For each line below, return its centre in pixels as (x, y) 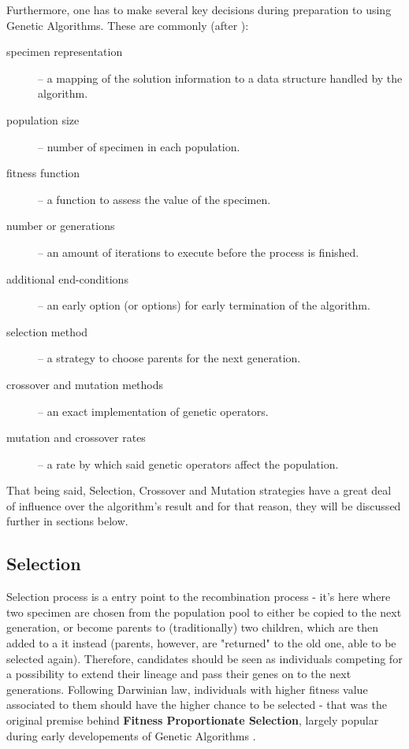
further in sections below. (67, 521)
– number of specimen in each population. (139, 146)
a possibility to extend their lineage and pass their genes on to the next (179, 674)
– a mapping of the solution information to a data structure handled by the (220, 78)
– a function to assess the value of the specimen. (154, 199)
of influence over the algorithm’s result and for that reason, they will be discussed (204, 505)
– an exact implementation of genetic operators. (153, 411)
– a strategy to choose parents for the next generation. (169, 358)
